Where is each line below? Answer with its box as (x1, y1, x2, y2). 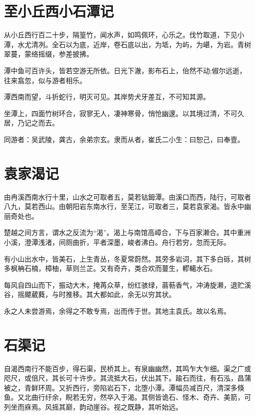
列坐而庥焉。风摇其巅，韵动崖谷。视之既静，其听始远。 (4, 402, 182, 412)
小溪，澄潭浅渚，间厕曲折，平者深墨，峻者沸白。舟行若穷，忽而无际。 (4, 237, 230, 247)
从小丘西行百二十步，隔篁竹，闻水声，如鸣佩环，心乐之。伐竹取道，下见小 (4, 30, 244, 40)
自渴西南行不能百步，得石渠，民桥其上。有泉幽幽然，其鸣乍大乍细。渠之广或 (4, 363, 251, 373)
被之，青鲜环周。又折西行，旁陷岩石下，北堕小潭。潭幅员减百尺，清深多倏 (4, 382, 244, 392)
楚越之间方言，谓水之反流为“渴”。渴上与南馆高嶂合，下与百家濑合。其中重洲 (4, 227, 251, 237)
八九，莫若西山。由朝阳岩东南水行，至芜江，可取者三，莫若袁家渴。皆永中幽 (4, 201, 251, 211)
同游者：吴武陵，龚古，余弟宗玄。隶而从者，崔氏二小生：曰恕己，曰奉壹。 (4, 134, 244, 144)
